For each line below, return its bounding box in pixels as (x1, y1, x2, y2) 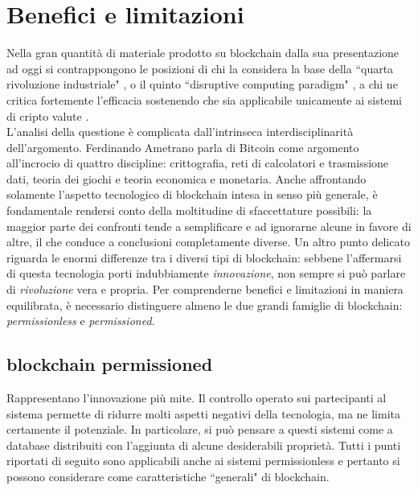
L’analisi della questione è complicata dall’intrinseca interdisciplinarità (6, 123, 354, 140)
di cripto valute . (6, 107, 89, 124)
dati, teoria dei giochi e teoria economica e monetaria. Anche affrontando (6, 170, 367, 187)
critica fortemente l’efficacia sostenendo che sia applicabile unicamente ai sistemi (6, 91, 402, 108)
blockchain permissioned (6, 352, 213, 377)
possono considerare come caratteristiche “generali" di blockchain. (6, 467, 330, 484)
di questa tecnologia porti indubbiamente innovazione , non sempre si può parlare (6, 265, 406, 282)
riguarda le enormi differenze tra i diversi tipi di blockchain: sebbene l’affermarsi (6, 249, 402, 266)
